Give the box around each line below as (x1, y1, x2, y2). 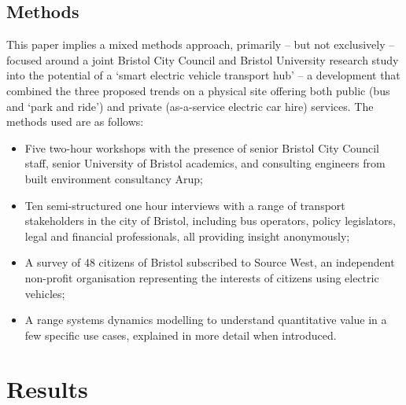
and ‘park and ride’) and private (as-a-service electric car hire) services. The (6, 98, 374, 114)
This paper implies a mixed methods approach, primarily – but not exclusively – (6, 36, 395, 53)
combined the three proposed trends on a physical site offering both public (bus (6, 82, 390, 98)
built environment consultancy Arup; (24, 170, 203, 186)
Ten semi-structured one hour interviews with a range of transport (24, 197, 345, 213)
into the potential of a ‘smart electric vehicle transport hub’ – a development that (6, 67, 400, 83)
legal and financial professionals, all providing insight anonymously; (24, 227, 350, 244)
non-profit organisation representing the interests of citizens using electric (24, 269, 379, 285)
